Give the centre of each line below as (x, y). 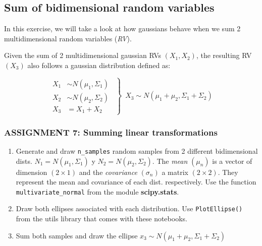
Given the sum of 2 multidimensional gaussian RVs (83, 55)
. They (228, 172)
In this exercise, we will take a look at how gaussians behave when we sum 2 (122, 28)
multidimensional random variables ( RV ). (68, 38)
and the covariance (108, 172)
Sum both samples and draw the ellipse (77, 235)
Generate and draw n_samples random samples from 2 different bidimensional (137, 150)
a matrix (175, 172)
